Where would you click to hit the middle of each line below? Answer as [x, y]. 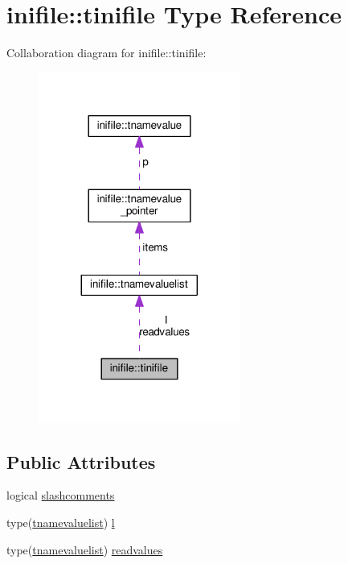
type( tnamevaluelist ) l [61, 522]
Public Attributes [81, 461]
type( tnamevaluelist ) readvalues [85, 549]
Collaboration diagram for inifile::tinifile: [106, 53]
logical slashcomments [61, 495]
